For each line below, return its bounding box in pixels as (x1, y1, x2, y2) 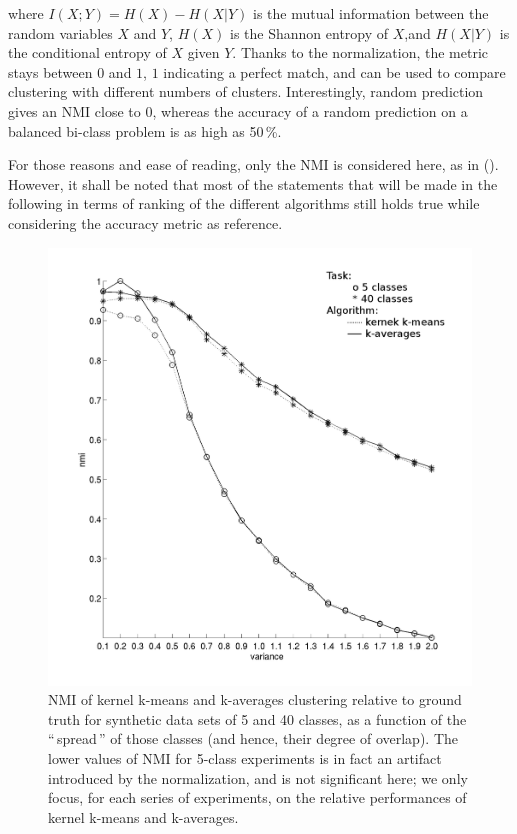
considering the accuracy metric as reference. (8, 212, 283, 233)
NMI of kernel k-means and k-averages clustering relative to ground (48, 689, 462, 710)
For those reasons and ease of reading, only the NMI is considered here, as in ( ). (8, 154, 499, 175)
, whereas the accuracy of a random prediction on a (152, 100, 468, 121)
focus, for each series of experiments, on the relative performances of (48, 787, 467, 808)
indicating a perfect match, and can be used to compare (163, 61, 506, 82)
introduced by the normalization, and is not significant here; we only (48, 767, 468, 788)
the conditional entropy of (8, 42, 167, 63)
